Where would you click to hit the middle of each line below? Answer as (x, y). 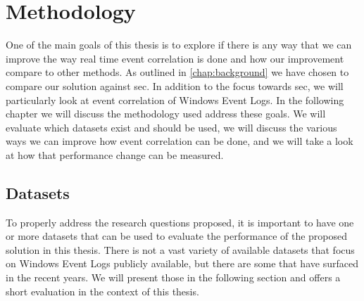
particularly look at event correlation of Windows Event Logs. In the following (175, 100)
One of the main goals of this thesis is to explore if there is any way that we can (179, 45)
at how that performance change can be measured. (115, 154)
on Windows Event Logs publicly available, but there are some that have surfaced (182, 263)
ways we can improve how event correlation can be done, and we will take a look (180, 141)
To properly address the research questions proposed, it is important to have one (180, 222)
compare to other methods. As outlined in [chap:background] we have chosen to (177, 72)
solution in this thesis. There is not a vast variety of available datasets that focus (180, 249)
